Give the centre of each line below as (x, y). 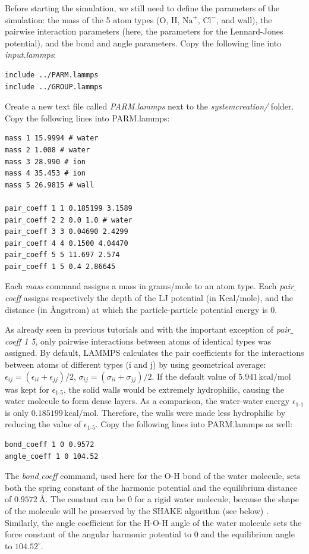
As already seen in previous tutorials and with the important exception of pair (148, 329)
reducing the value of (43, 424)
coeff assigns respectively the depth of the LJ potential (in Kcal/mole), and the (149, 298)
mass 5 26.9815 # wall (50, 185)
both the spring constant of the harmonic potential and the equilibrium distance (151, 487)
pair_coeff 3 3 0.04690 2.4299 (67, 232)
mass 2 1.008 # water (48, 150)
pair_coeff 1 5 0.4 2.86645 (60, 266)
